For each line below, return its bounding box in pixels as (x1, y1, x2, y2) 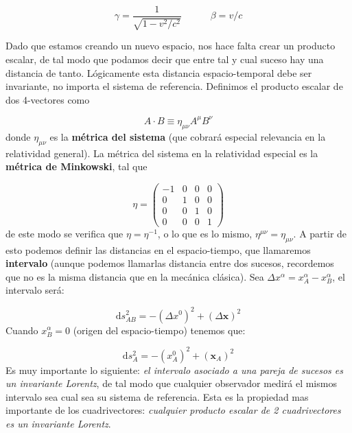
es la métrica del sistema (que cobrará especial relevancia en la (49, 129, 326, 143)
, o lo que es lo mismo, (157, 226, 253, 240)
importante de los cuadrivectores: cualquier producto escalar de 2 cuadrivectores (5, 403, 341, 417)
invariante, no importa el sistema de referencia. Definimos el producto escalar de (5, 79, 343, 93)
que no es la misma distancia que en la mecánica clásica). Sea (5, 269, 264, 283)
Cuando (5, 323, 38, 337)
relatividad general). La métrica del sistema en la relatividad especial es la (5, 145, 318, 160)
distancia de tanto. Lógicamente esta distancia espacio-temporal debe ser (5, 65, 312, 80)
